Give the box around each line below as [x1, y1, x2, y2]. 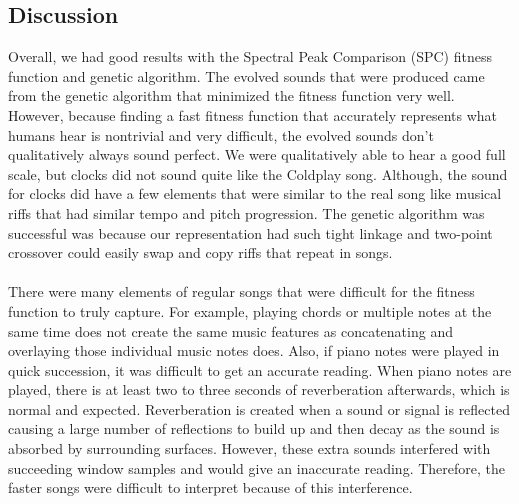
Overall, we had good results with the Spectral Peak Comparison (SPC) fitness [8, 46, 492, 67]
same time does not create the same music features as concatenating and [8, 320, 453, 341]
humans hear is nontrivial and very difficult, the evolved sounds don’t [8, 124, 434, 145]
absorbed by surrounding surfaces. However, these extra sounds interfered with [8, 438, 491, 459]
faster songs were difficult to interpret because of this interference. [8, 477, 413, 498]
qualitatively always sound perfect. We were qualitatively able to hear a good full [8, 144, 506, 165]
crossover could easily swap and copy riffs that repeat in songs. [8, 242, 393, 263]
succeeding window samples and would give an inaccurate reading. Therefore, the [8, 457, 505, 478]
